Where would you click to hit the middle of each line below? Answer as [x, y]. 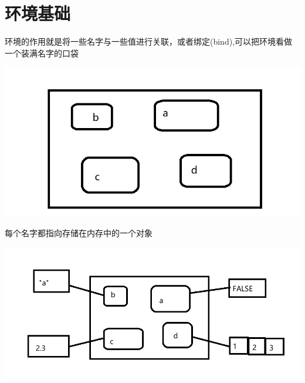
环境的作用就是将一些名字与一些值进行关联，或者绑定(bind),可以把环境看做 [149, 41]
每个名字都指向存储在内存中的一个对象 [79, 233]
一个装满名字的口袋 [42, 53]
